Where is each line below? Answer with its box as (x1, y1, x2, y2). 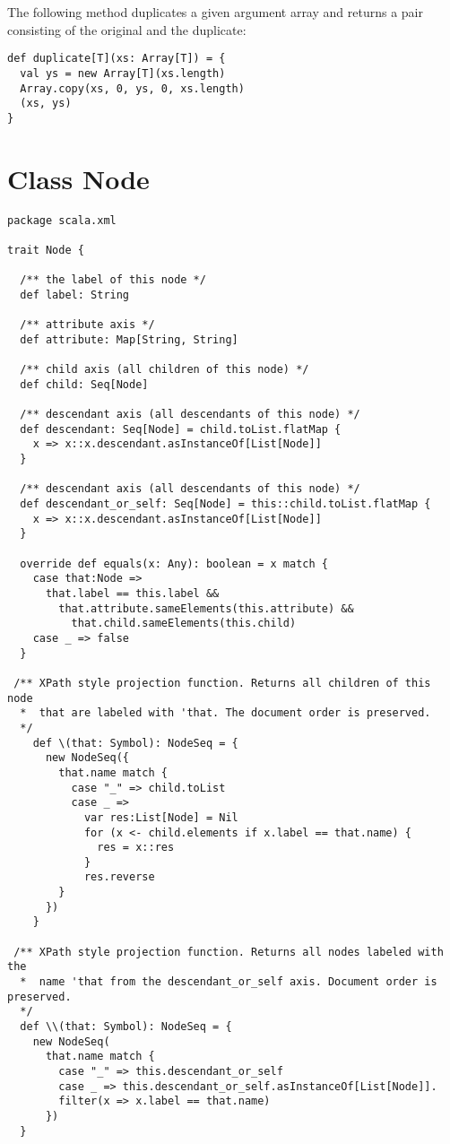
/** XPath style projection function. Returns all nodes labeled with (13, 945, 444, 958)
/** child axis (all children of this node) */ (20, 363, 309, 377)
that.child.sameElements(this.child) (71, 617, 297, 630)
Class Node (7, 160, 150, 196)
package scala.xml (7, 213, 117, 227)
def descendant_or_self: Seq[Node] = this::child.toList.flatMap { (20, 498, 431, 511)
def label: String (20, 288, 130, 301)
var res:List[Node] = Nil (83, 810, 238, 824)
